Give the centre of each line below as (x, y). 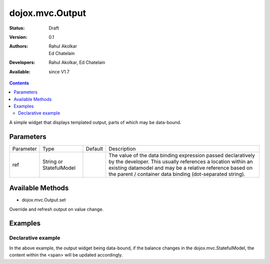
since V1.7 (59, 71)
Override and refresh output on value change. (56, 209)
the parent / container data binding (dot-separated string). (177, 174)
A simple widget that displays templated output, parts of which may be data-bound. (95, 122)
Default (94, 148)
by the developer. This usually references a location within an (180, 161)
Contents (19, 83)
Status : (17, 28)
